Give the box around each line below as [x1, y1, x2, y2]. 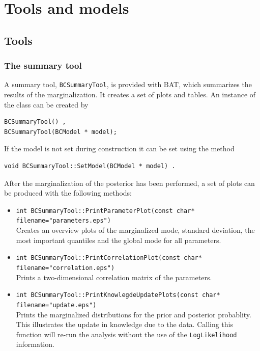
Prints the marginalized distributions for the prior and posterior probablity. [16, 309, 251, 319]
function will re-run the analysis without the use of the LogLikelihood [16, 329, 237, 339]
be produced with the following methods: [4, 187, 132, 198]
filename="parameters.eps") [16, 217, 111, 225]
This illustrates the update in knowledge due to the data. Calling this [16, 319, 233, 330]
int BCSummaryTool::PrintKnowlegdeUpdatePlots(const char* [16, 291, 220, 299]
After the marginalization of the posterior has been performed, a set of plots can [4, 177, 255, 188]
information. [16, 339, 54, 349]
